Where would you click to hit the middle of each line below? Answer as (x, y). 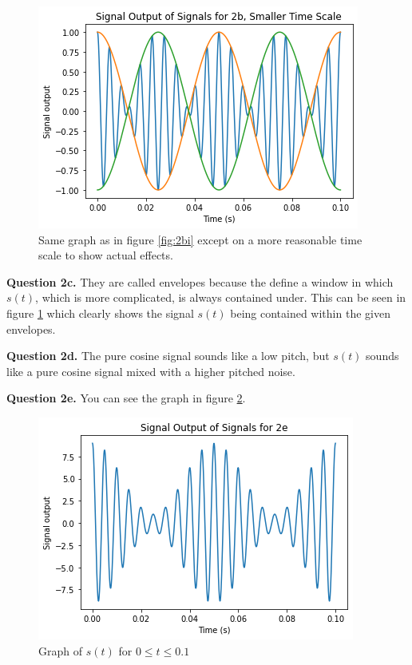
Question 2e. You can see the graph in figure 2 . (126, 398)
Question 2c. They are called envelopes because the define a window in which (200, 281)
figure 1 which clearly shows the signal (100, 313)
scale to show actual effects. (106, 255)
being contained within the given (310, 313)
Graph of (60, 650)
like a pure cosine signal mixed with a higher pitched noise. (151, 371)
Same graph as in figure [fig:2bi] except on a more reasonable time (200, 239)
